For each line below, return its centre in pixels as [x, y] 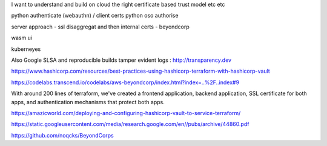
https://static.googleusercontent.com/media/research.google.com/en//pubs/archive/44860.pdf [130, 124]
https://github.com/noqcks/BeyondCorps [63, 135]
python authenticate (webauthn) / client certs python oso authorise [95, 16]
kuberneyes [26, 49]
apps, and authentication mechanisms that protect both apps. [88, 102]
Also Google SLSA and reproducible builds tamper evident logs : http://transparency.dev [121, 60]
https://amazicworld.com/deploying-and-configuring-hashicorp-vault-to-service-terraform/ [126, 113]
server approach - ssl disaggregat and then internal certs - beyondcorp [101, 27]
